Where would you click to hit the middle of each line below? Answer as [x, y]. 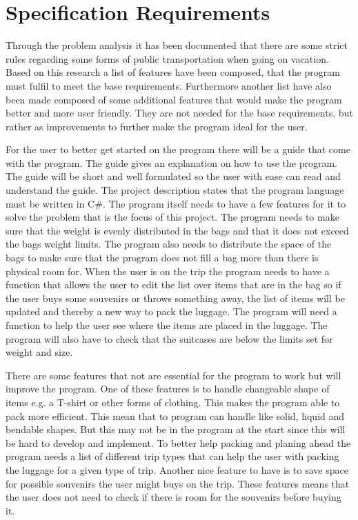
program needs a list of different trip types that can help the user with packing [172, 456]
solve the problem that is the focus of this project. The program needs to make [172, 217]
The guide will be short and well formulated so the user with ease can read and [173, 176]
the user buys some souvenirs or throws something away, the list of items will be [175, 298]
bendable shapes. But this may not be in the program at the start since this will [176, 429]
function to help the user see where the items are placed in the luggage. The [167, 325]
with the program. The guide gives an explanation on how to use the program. [171, 162]
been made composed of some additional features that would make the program [174, 99]
